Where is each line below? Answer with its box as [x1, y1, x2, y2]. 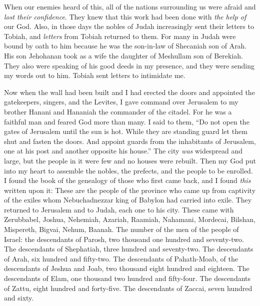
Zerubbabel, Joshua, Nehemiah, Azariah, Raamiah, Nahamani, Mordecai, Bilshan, [4, 214, 255, 224]
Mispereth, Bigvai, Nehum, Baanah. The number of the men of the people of [4, 224, 239, 234]
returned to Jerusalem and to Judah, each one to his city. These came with [4, 204, 234, 214]
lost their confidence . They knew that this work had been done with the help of [4, 11, 246, 21]
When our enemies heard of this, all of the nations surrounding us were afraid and [4, 1, 256, 11]
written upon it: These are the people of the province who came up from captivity [4, 184, 256, 195]
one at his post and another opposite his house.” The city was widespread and [4, 145, 242, 156]
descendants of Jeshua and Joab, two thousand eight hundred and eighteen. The [4, 263, 249, 273]
